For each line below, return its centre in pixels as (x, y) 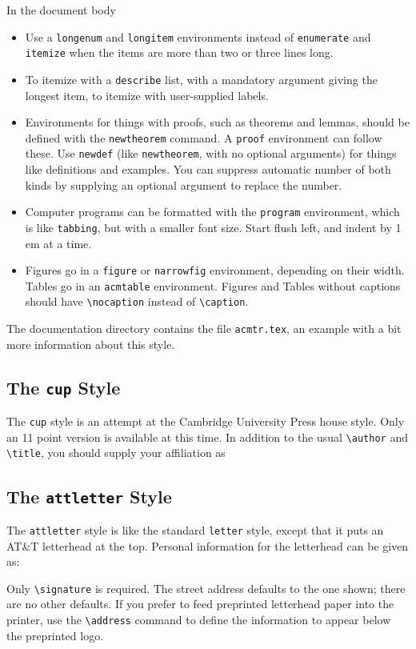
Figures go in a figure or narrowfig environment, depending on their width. (215, 270)
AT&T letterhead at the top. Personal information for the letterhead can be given (208, 545)
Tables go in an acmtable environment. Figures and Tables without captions (213, 285)
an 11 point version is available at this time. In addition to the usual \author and (207, 437)
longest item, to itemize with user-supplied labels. (147, 95)
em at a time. (58, 243)
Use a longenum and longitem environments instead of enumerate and (198, 36)
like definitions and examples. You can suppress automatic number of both (208, 169)
